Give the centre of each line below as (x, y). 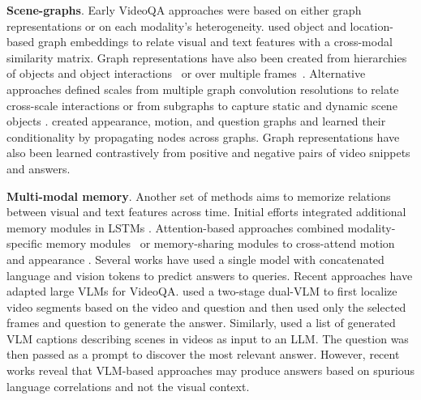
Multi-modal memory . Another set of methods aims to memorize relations (199, 196)
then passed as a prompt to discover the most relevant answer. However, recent (203, 354)
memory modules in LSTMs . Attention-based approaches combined (175, 227)
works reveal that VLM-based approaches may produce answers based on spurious (211, 370)
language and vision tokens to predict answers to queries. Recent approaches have (210, 275)
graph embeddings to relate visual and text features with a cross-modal (215, 42)
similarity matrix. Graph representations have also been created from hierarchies (207, 57)
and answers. (39, 168)
